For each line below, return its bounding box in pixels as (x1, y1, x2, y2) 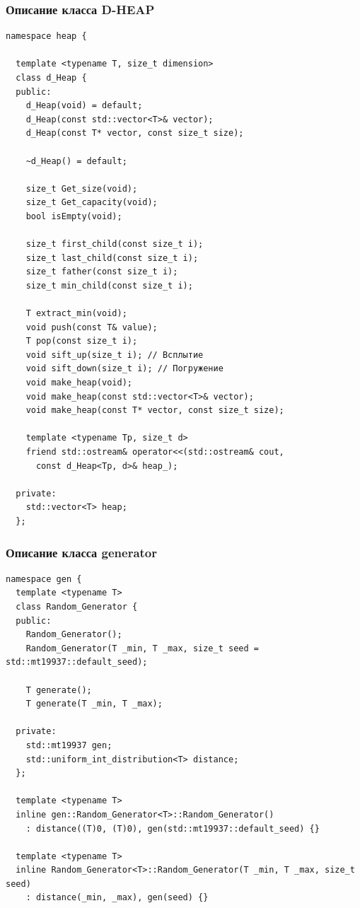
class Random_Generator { (16, 602, 138, 612)
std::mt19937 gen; (25, 740, 112, 750)
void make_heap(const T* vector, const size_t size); (25, 405, 284, 416)
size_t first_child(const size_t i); (25, 239, 204, 250)
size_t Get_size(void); (25, 183, 138, 194)
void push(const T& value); (25, 322, 158, 332)
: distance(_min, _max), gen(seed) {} (25, 892, 209, 903)
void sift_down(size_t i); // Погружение (25, 363, 223, 374)
